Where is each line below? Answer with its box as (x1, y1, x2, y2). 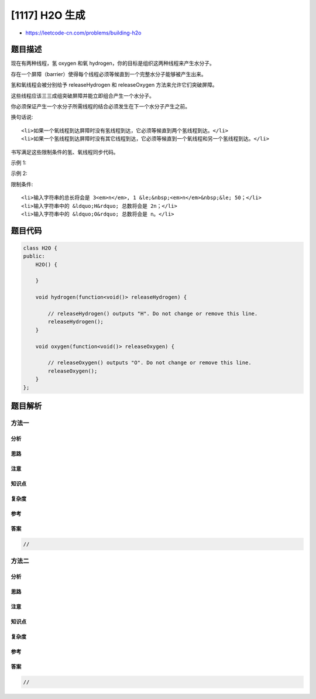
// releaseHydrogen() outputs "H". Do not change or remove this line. (47, 310, 258, 317)
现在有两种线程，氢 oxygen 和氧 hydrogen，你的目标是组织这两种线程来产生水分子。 (11, 60, 215, 67)
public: (23, 253, 45, 260)
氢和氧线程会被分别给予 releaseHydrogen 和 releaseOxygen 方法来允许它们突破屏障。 (11, 81, 218, 88)
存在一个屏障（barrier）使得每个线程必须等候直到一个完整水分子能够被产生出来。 (11, 70, 207, 77)
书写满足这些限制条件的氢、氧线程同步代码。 (11, 148, 119, 155)
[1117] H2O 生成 (11, 9, 86, 22)
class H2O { (23, 245, 58, 251)
